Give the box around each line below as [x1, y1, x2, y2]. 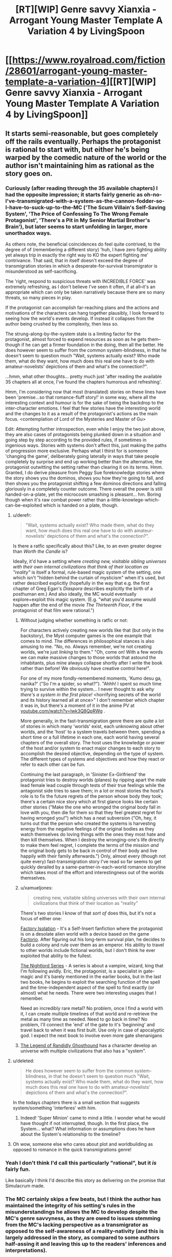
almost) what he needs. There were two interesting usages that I [20, 989, 157, 996]
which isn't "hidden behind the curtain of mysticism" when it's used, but [12, 574, 165, 580]
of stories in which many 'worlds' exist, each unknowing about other [20, 723, 165, 729]
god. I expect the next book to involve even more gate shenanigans [20, 1032, 162, 1039]
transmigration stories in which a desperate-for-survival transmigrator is [5, 262, 158, 269]
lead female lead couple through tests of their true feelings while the [20, 782, 165, 788]
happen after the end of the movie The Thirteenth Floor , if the [12, 601, 143, 608]
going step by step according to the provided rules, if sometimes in [5, 437, 147, 443]
